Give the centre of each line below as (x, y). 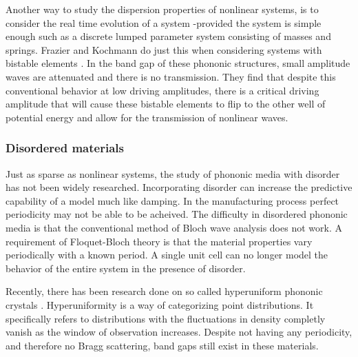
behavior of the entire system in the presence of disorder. (126, 268)
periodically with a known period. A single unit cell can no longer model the (167, 255)
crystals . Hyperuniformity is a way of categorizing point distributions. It (160, 304)
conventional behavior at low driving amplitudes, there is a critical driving (162, 90)
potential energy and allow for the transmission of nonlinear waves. (147, 117)
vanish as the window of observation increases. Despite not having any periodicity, (179, 332)
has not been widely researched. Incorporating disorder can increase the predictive (179, 187)
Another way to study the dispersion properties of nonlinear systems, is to (162, 9)
